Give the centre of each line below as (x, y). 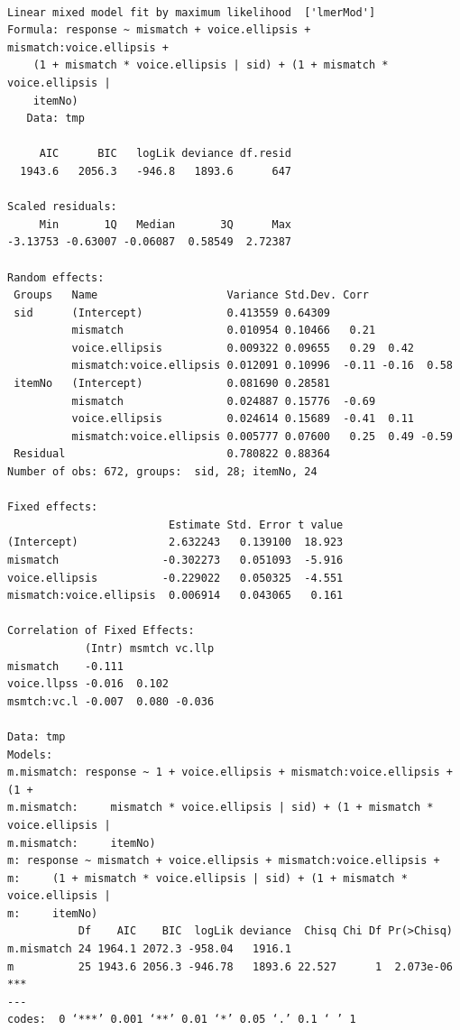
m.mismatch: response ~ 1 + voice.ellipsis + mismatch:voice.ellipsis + (230, 772)
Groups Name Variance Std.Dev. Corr (191, 295)
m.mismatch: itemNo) (82, 843)
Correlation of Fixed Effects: (101, 631)
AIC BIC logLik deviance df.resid (165, 154)
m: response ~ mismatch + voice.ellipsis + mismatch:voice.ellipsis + (224, 861)
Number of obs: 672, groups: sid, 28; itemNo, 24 (162, 472)
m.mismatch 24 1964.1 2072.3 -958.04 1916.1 (149, 949)
